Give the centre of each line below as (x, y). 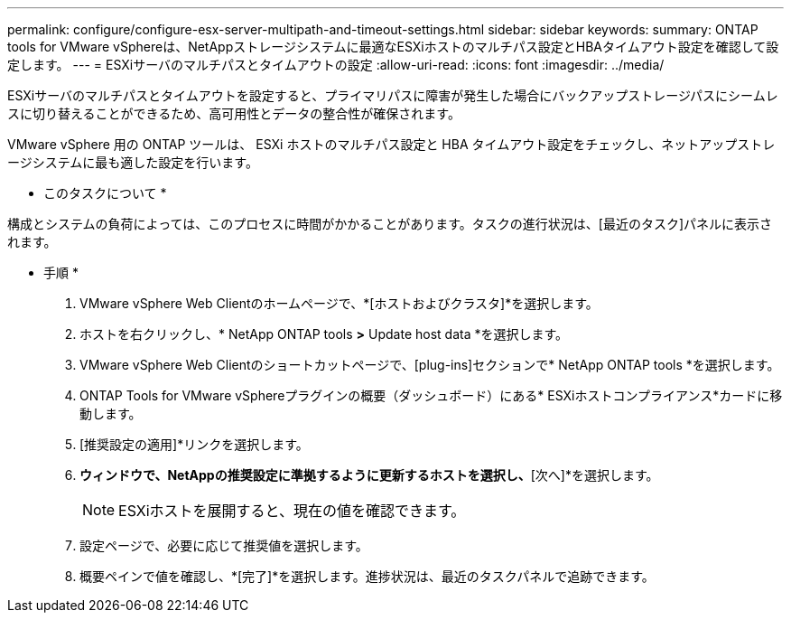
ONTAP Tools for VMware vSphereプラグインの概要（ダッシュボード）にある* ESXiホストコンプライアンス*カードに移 (431, 395)
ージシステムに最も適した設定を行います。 (133, 162)
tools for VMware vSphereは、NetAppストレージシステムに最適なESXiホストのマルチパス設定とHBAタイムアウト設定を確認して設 (393, 47)
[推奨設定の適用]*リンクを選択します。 (194, 444)
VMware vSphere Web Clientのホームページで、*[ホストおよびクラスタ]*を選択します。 (339, 303)
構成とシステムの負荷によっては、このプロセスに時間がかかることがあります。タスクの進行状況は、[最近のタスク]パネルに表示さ (390, 224)
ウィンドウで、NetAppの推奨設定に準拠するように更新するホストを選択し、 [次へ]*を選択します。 (369, 475)
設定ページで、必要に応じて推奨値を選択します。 (224, 545)
